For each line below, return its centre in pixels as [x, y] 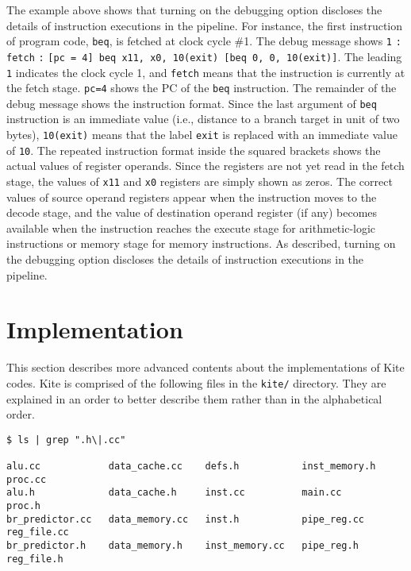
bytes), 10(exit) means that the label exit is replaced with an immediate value [202, 135]
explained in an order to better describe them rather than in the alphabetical [194, 398]
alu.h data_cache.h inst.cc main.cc [174, 493]
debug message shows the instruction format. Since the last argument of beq [192, 103]
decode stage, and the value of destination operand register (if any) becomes [192, 212]
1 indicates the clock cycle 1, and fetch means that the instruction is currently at [206, 72]
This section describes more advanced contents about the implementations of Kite [205, 367]
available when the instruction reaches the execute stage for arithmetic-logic [191, 228]
